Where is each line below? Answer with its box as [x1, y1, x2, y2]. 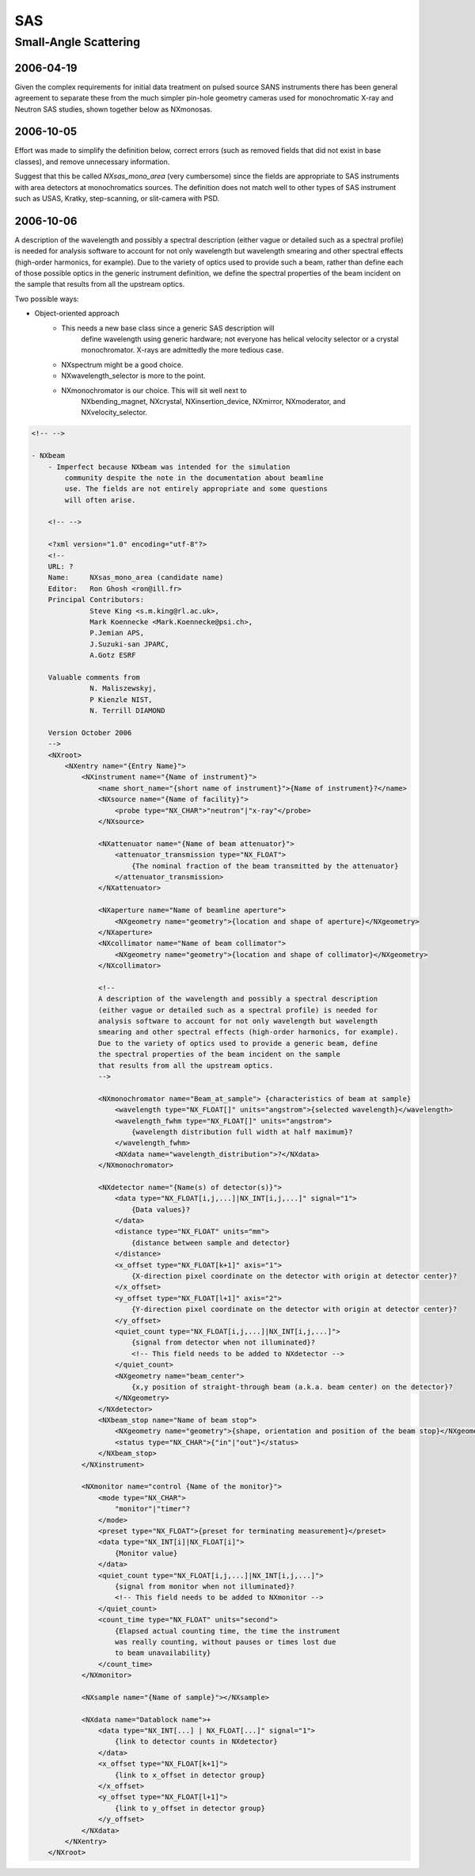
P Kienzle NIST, [89, 695, 154, 704]
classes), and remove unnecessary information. [14, 157, 170, 166]
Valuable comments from [47, 673, 140, 681]
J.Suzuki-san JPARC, [89, 639, 169, 649]
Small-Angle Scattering [14, 35, 141, 49]
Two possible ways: [14, 294, 79, 303]
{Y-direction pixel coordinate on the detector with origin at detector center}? [131, 1305, 458, 1314]
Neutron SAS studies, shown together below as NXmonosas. [14, 104, 213, 114]
